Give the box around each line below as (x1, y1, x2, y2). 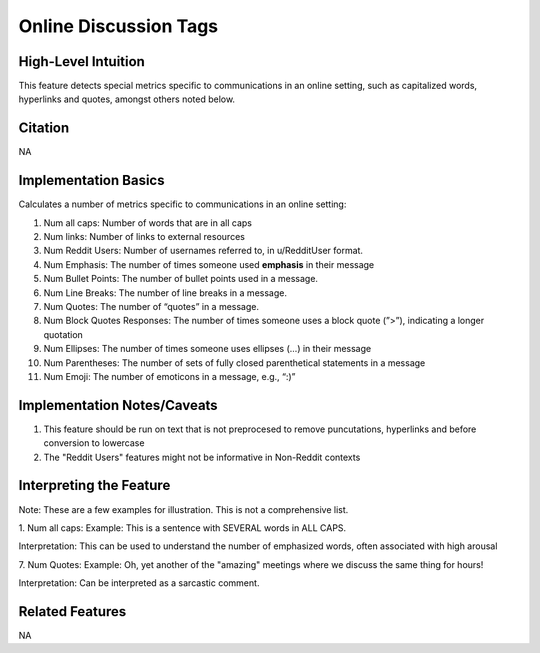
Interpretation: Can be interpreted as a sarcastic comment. (18, 577, 260, 589)
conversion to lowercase (43, 437, 145, 449)
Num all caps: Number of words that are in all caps (43, 216, 252, 229)
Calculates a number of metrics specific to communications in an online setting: (18, 198, 347, 210)
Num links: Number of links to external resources (43, 231, 245, 243)
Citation (18, 120, 70, 137)
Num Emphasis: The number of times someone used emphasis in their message (43, 258, 375, 270)
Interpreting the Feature (18, 477, 171, 494)
